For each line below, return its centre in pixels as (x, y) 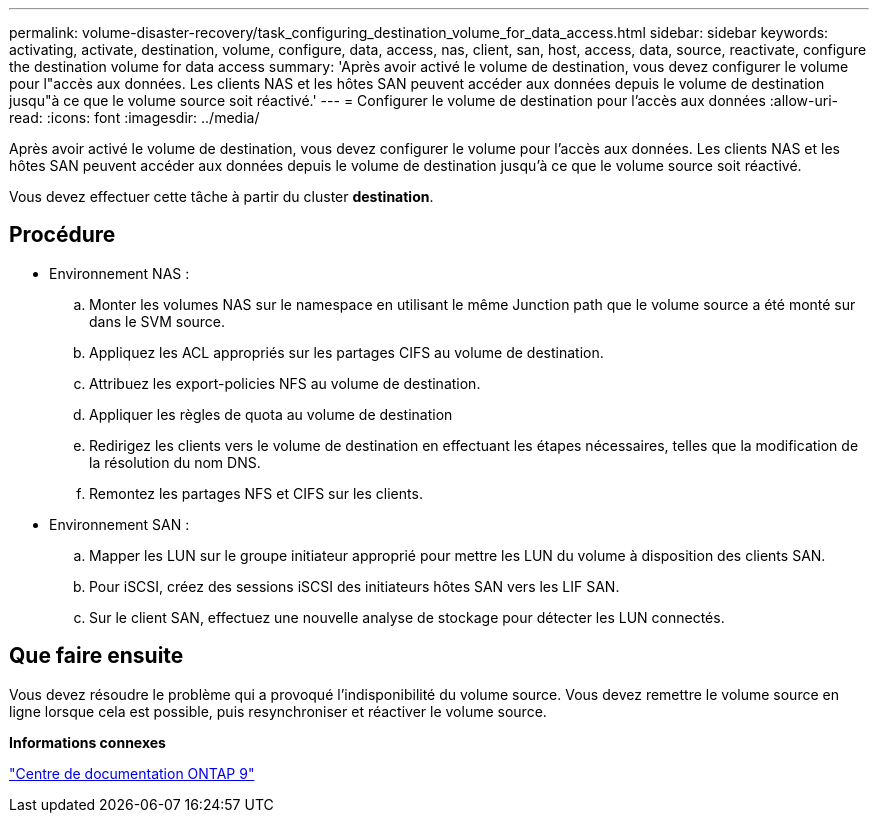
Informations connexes (87, 742)
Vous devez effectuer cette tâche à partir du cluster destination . (221, 196)
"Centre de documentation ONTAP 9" (132, 773)
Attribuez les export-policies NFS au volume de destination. (285, 383)
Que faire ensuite (96, 656)
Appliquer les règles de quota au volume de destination (271, 414)
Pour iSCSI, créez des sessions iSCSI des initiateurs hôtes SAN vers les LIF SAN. (354, 586)
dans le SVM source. (157, 321)
